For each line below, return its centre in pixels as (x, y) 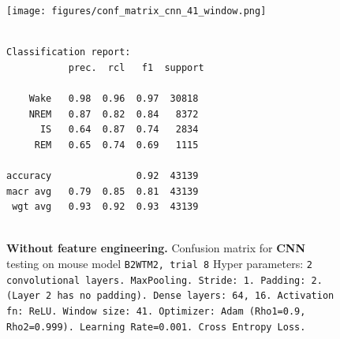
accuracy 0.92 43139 (103, 176)
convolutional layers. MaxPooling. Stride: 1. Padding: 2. (164, 280)
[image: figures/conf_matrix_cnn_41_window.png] (136, 11)
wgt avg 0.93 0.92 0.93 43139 (105, 207)
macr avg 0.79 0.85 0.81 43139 (103, 191)
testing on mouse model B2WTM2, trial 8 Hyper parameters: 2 (159, 263)
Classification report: (69, 52)
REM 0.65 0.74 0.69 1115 (116, 145)
